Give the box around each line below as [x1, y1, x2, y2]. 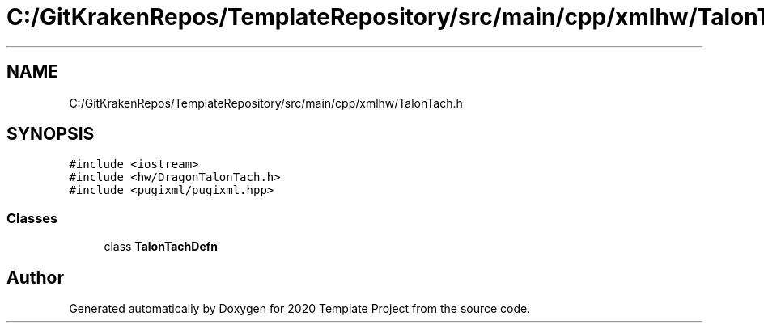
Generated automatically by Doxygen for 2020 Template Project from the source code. [69, 302, 531, 316]
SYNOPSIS [6, 124, 95, 145]
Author [6, 267, 64, 288]
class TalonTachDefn [104, 239, 219, 254]
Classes [6, 209, 58, 226]
